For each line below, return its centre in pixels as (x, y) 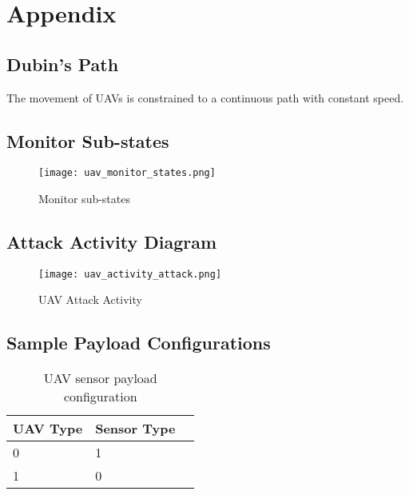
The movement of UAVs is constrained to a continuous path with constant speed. (205, 97)
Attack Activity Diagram (112, 242)
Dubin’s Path (63, 64)
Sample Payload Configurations (139, 343)
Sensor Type (135, 429)
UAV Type (48, 429)
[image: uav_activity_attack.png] (130, 274)
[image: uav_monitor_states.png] (127, 173)
